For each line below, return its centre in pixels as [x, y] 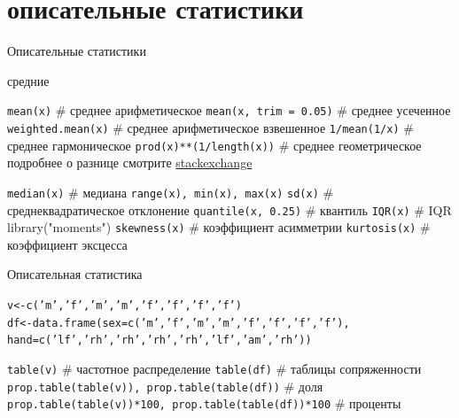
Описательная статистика [75, 274]
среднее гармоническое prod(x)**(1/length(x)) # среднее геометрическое [214, 145]
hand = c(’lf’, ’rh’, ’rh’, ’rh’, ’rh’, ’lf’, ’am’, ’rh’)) [159, 341]
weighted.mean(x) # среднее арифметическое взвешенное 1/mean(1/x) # [210, 127]
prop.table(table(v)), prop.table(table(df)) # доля [165, 386]
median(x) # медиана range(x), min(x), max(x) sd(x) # [171, 192]
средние [28, 80]
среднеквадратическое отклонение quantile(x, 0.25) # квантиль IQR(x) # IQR [229, 209]
